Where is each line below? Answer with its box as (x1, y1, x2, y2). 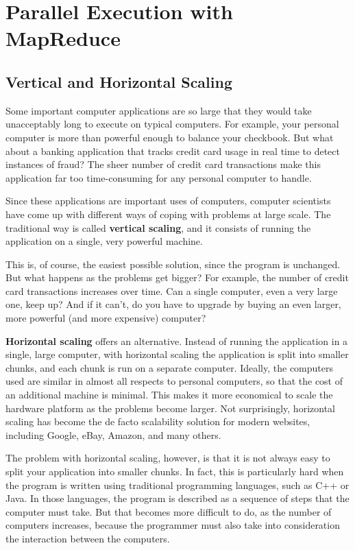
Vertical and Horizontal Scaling (5, 71, 233, 92)
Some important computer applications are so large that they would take (5, 103, 312, 117)
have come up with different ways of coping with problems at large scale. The (5, 206, 331, 221)
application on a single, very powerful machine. (5, 234, 203, 248)
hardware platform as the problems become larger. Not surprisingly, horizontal (5, 400, 335, 415)
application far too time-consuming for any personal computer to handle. (5, 170, 312, 184)
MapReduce (5, 24, 121, 52)
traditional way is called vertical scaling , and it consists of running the (5, 220, 311, 235)
